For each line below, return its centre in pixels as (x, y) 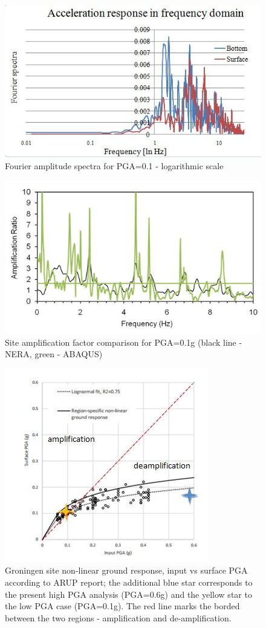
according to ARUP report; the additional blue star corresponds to (129, 582)
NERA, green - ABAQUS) (54, 354)
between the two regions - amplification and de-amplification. (118, 617)
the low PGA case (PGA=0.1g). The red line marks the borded (122, 606)
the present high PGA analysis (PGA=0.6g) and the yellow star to (128, 594)
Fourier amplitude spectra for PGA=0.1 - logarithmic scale (114, 166)
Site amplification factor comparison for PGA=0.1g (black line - (124, 342)
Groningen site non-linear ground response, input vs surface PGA (126, 570)
